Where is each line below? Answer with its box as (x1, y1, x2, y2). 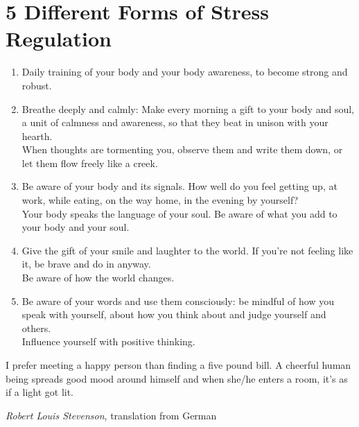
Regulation (6, 24, 112, 53)
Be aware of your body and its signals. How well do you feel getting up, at (21, 179, 338, 193)
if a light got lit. (6, 385, 74, 399)
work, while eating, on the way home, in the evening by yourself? (21, 193, 299, 207)
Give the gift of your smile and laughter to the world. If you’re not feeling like (21, 243, 353, 257)
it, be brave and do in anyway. (21, 256, 151, 271)
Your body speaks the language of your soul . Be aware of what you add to (21, 206, 338, 220)
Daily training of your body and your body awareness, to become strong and (21, 64, 348, 79)
